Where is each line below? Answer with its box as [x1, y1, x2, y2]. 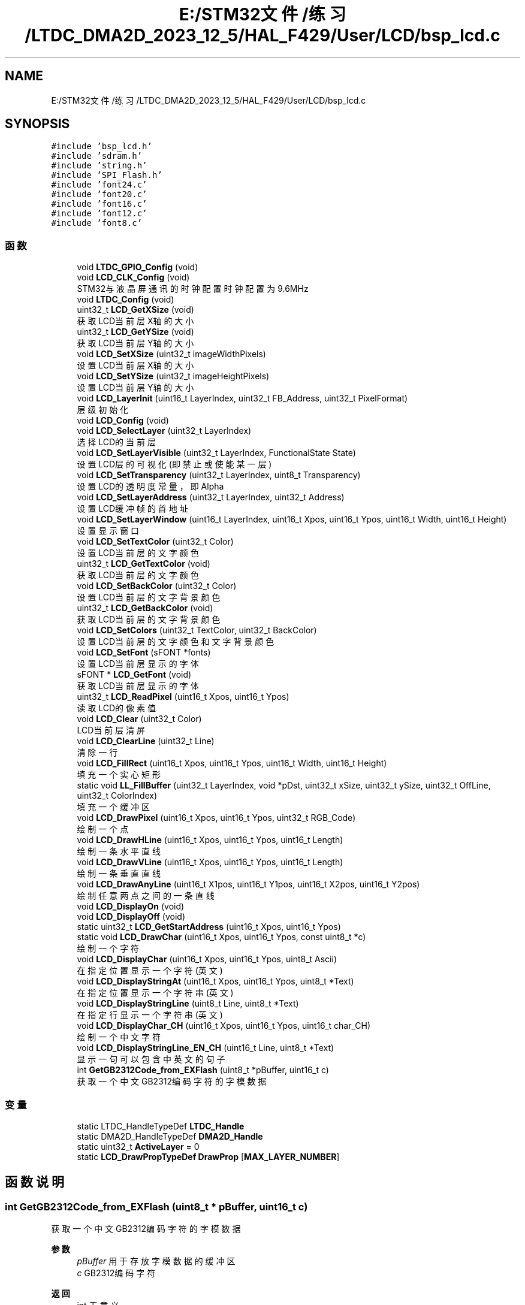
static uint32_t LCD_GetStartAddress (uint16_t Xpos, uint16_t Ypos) [77, 922, 341, 932]
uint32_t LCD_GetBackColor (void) [77, 603, 213, 614]
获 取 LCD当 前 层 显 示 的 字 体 [77, 681, 199, 691]
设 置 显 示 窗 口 [77, 525, 140, 536]
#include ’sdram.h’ [51, 151, 143, 161]
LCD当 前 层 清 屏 [77, 725, 145, 736]
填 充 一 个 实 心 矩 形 [77, 769, 161, 780]
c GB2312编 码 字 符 [77, 1268, 156, 1279]
